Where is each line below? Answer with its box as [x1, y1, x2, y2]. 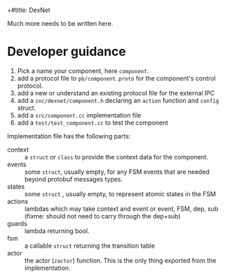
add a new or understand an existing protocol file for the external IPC [17, 88, 215, 97]
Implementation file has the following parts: [7, 131, 131, 140]
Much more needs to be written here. [7, 19, 114, 27]
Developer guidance [7, 44, 126, 60]
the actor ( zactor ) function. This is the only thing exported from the [24, 256, 216, 264]
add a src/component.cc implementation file [17, 111, 141, 119]
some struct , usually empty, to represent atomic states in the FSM [24, 189, 216, 198]
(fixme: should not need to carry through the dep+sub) [24, 212, 181, 220]
